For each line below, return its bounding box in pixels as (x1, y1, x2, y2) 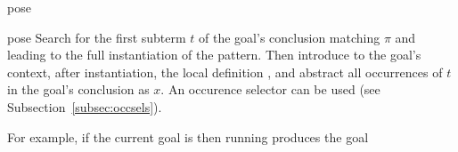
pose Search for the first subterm (7, 28, 186, 46)
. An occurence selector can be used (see (160, 80, 380, 99)
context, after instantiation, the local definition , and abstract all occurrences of (7, 62, 443, 81)
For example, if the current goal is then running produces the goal (7, 127, 369, 146)
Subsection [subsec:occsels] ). (7, 97, 162, 116)
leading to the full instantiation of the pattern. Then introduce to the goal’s (7, 45, 421, 64)
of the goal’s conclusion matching (199, 28, 380, 46)
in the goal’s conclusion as (7, 80, 150, 99)
